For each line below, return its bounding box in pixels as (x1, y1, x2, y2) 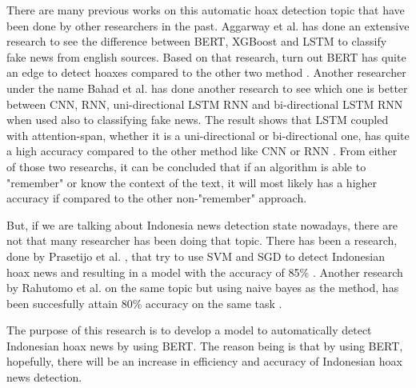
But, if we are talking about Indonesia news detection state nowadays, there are (6, 216, 398, 233)
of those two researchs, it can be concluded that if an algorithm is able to (6, 158, 366, 174)
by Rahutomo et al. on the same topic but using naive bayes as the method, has (6, 279, 399, 296)
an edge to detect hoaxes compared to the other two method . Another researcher (6, 64, 406, 81)
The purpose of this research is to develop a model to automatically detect (6, 322, 372, 338)
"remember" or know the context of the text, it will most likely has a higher (6, 174, 378, 190)
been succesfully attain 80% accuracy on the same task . (6, 294, 282, 311)
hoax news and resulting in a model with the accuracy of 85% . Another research (6, 263, 403, 280)
